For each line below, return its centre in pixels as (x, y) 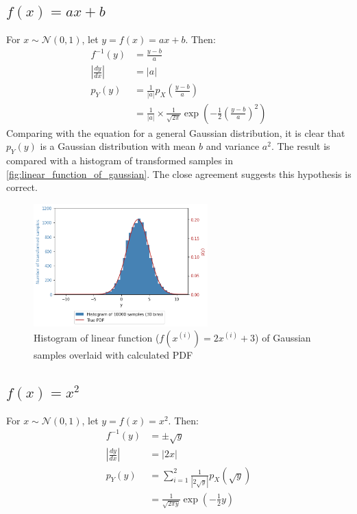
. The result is (300, 146)
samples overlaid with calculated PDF (113, 354)
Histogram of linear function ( (97, 337)
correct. (22, 187)
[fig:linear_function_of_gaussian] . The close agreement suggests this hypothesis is (179, 174)
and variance (233, 146)
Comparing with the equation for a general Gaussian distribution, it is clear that (176, 132)
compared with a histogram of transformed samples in (120, 160)
